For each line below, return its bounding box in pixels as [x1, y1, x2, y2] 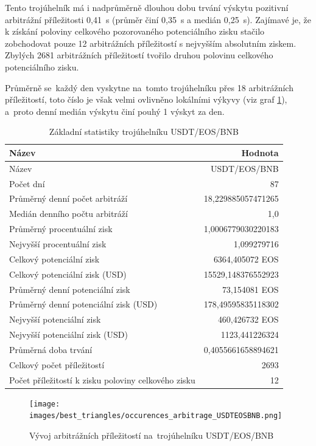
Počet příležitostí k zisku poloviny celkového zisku [9, 373, 195, 386]
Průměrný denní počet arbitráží [9, 192, 128, 205]
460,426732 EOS [217, 313, 279, 326]
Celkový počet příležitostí [9, 358, 105, 371]
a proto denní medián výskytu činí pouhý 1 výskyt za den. [5, 105, 225, 117]
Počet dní [9, 177, 45, 190]
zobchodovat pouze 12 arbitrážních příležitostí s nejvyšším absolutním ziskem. [5, 36, 297, 49]
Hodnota [241, 146, 279, 159]
